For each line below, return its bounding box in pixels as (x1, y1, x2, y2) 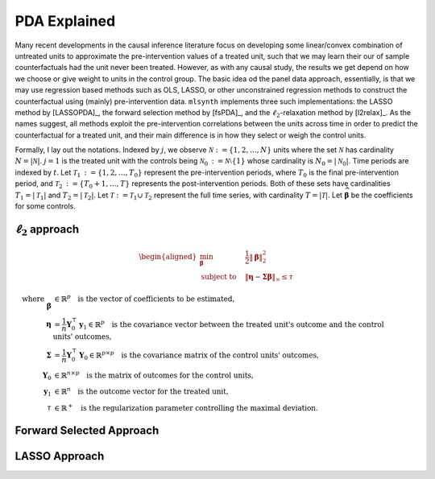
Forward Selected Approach (14, 423, 159, 437)
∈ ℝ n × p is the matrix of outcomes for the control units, (53, 369, 254, 380)
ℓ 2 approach (14, 222, 80, 238)
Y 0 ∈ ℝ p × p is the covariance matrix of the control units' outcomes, (79, 349, 320, 361)
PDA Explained (14, 12, 116, 30)
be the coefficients (350, 190, 414, 200)
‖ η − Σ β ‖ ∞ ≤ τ (244, 272, 294, 283)
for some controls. (14, 201, 77, 211)
